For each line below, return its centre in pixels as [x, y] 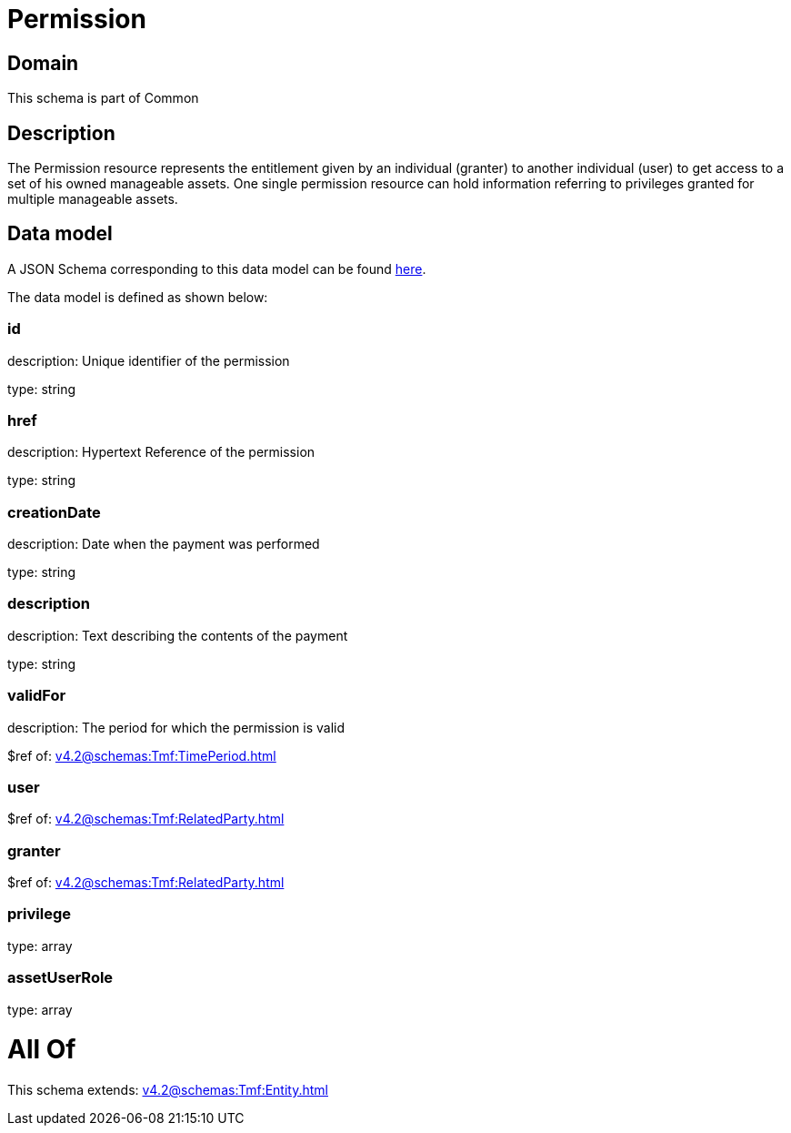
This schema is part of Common [103, 98]
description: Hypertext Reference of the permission [161, 452]
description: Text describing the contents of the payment [178, 635]
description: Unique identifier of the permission [149, 360]
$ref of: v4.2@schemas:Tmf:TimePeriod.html [142, 755]
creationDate [54, 512]
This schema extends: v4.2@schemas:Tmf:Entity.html [168, 1090]
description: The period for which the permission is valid [176, 727]
